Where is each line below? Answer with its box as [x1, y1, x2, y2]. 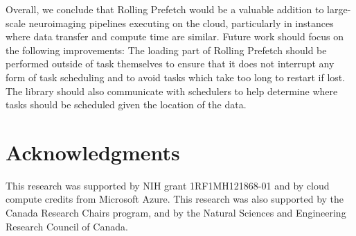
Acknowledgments [6, 137, 180, 166]
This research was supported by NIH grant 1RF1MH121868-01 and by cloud [6, 178, 330, 192]
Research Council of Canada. [6, 219, 128, 233]
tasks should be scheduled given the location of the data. [6, 97, 247, 112]
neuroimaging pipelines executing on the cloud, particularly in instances [28, 15, 334, 30]
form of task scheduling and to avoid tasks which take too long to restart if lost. [6, 69, 346, 84]
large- [327, 2, 351, 16]
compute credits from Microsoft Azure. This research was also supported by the [6, 192, 344, 206]
